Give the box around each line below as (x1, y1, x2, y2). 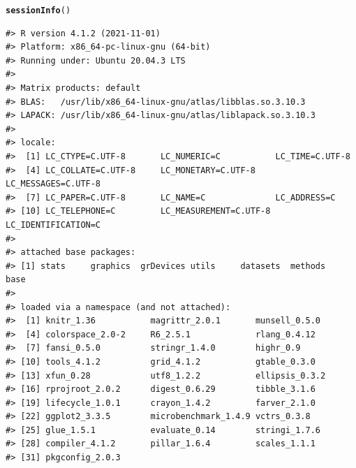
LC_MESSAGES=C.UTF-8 (6, 179, 101, 189)
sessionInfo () (6, 6, 71, 15)
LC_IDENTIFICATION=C (6, 219, 101, 230)
